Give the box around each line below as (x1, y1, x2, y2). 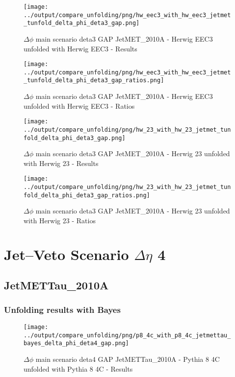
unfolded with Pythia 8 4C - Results (24, 363, 133, 374)
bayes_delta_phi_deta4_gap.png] (24, 340, 129, 347)
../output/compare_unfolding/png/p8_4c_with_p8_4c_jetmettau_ (24, 331, 231, 339)
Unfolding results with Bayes (4, 303, 121, 315)
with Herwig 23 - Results (24, 158, 99, 168)
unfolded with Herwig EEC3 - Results (24, 43, 137, 53)
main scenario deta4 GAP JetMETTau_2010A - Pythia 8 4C (35, 353, 220, 364)
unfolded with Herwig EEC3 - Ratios (24, 100, 135, 111)
